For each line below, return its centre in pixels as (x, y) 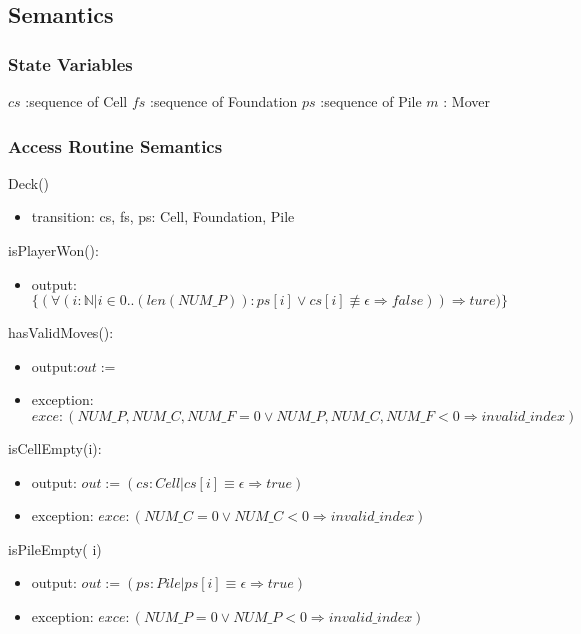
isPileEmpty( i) (55, 548)
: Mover (466, 101)
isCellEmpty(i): (55, 447)
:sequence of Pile (371, 101)
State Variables (70, 63)
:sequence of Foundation (224, 101)
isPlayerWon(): (53, 250)
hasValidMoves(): (61, 332)
